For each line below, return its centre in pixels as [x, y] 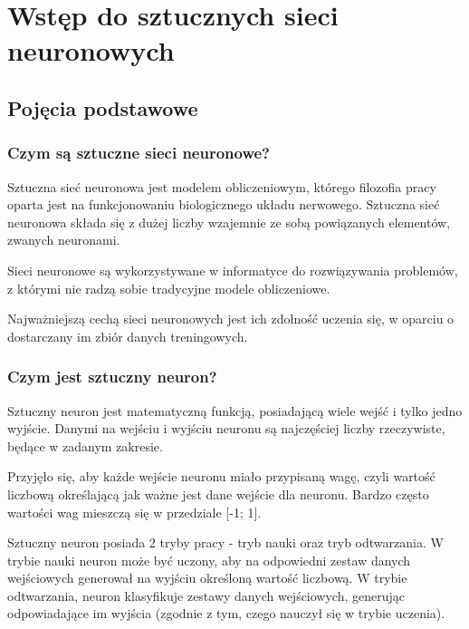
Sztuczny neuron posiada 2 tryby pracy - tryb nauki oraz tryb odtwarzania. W [225, 542]
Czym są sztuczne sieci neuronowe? [139, 153]
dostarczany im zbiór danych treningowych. [128, 336]
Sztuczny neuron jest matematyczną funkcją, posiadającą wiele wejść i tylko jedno [235, 410]
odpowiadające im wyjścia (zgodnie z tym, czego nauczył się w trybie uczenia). [226, 613]
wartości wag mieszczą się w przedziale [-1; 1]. [134, 512]
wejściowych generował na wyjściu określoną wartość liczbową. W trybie [207, 578]
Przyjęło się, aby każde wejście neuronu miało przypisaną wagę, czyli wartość [221, 476]
